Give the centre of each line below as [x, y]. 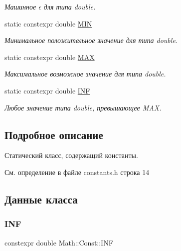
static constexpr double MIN [48, 23]
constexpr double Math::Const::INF [59, 242]
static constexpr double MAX [50, 57]
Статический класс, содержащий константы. [71, 155]
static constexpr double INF [47, 90]
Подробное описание [54, 134]
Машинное [20, 6]
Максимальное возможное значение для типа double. [85, 74]
